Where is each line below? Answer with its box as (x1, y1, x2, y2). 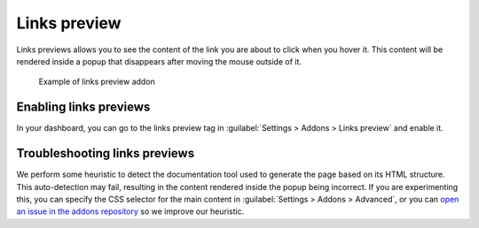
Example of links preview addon (38, 76, 155, 87)
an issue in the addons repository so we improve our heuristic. (16, 206, 245, 217)
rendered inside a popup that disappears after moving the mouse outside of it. (16, 56, 302, 66)
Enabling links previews (16, 100, 151, 115)
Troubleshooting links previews (16, 146, 195, 161)
